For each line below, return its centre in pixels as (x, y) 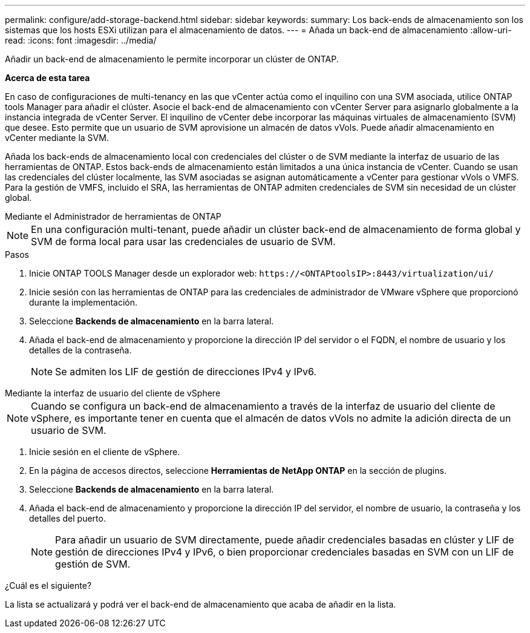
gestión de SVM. (93, 564)
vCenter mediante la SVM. (57, 138)
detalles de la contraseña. (80, 350)
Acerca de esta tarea (47, 78)
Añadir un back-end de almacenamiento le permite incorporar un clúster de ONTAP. (172, 59)
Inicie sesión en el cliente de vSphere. (105, 452)
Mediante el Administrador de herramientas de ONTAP (113, 216)
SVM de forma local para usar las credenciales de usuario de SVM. (183, 241)
